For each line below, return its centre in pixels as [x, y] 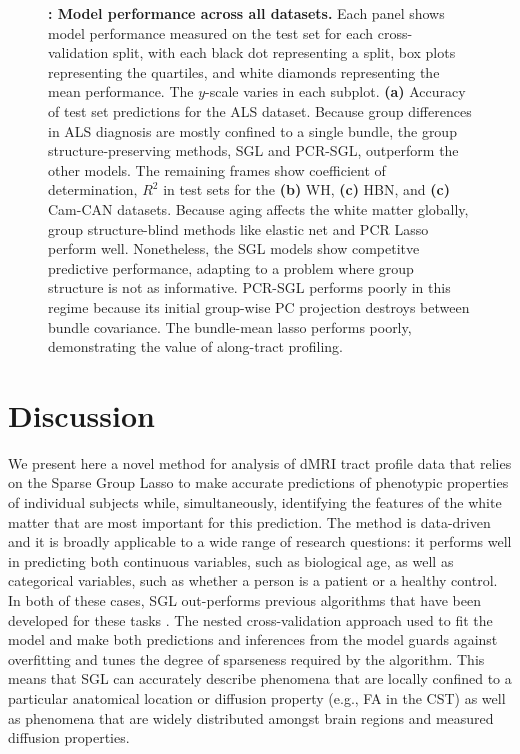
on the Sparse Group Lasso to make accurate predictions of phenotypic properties [258, 482]
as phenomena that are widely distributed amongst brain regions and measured [251, 717]
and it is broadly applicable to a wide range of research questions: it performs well [260, 541]
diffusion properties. [69, 737]
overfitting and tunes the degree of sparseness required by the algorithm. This [246, 658]
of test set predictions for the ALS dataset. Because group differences [260, 110]
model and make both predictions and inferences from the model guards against [253, 639]
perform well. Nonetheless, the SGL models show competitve [234, 248]
